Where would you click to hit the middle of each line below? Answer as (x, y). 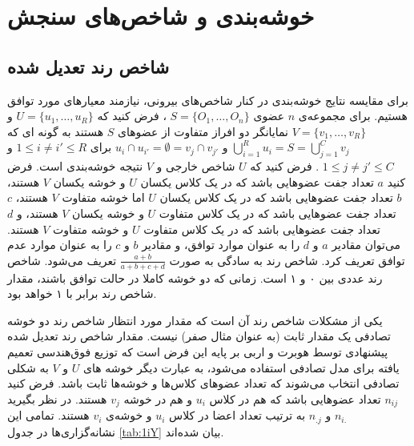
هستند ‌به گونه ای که (56, 131)
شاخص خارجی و (196, 166)
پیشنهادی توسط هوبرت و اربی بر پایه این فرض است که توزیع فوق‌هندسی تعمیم (198, 351)
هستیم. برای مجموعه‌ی (353, 116)
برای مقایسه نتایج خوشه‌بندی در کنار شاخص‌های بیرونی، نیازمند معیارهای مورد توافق (208, 100)
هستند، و (37, 213)
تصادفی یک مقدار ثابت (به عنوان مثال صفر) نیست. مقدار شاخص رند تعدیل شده (199, 336)
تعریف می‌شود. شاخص (62, 260)
